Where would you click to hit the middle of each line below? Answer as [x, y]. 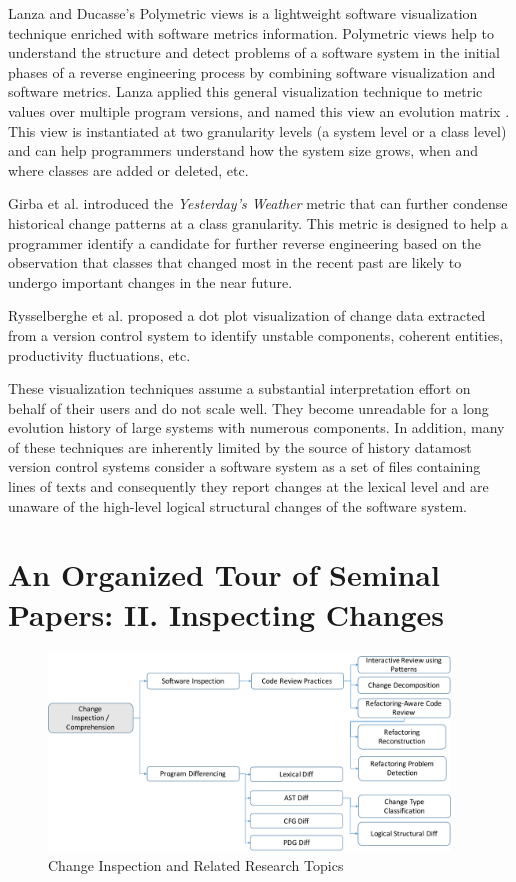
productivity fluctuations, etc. [99, 354]
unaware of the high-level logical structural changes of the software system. [238, 505]
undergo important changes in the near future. [150, 281]
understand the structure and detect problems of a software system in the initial [254, 52]
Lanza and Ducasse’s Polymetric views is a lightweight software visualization [243, 13]
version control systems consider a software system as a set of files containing [244, 466]
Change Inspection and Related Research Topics [196, 865]
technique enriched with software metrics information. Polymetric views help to [251, 32]
